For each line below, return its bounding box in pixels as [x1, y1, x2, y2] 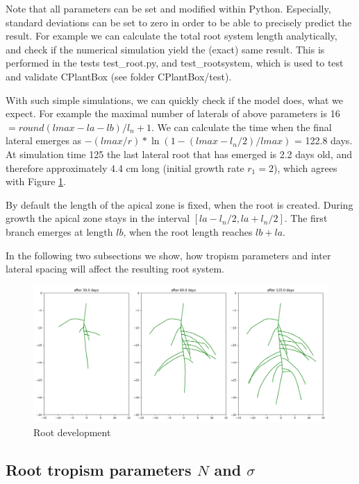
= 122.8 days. [294, 133, 353, 148]
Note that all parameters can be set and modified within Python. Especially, [6, 1, 331, 15]
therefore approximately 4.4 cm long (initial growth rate [6, 160, 244, 175]
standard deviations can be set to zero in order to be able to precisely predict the [6, 15, 352, 29]
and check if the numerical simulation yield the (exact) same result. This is [6, 42, 325, 56]
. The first [284, 211, 328, 225]
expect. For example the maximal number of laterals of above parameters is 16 [6, 106, 340, 121]
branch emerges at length [6, 224, 113, 239]
